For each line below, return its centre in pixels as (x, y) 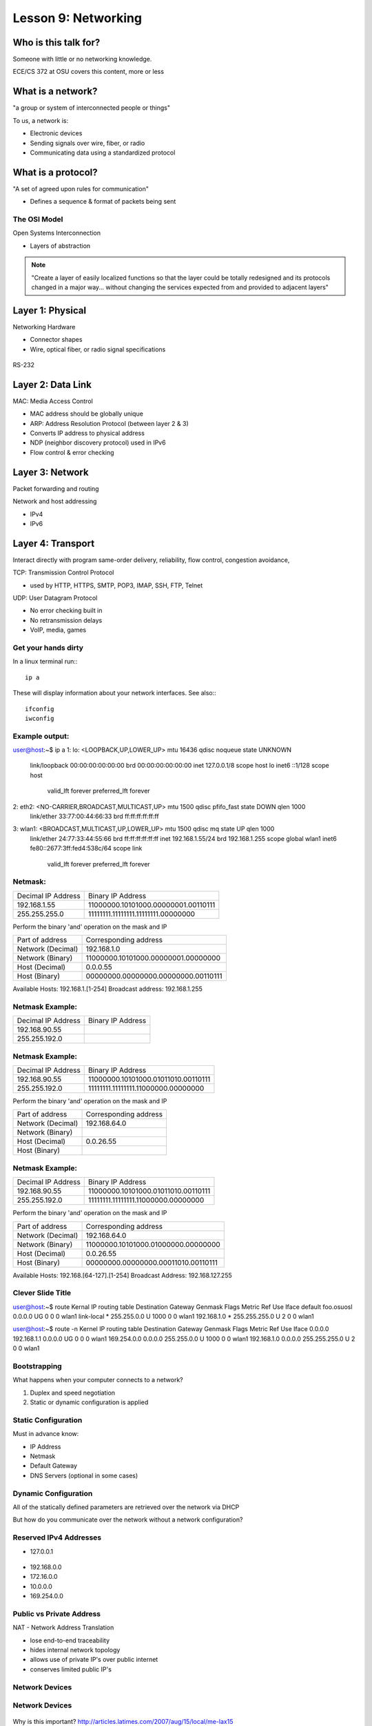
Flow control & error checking (72, 452)
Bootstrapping (37, 1366)
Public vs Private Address (57, 1613)
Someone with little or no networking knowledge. (82, 59)
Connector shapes (56, 340)
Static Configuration (48, 1420)
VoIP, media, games (58, 630)
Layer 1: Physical (49, 310)
